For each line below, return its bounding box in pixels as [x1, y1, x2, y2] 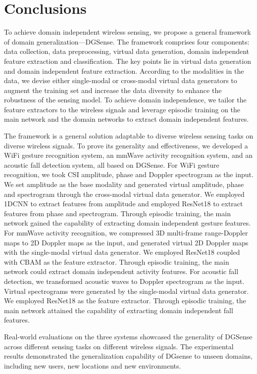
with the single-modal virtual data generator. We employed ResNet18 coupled [4, 247, 240, 257]
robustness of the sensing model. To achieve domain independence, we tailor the [4, 94, 247, 105]
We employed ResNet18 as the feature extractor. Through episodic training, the [4, 295, 246, 306]
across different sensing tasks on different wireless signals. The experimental [4, 341, 234, 351]
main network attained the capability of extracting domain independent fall [4, 305, 233, 315]
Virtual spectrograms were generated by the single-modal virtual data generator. [4, 285, 249, 296]
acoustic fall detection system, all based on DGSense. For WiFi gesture [4, 159, 219, 170]
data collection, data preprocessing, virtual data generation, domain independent [4, 46, 250, 56]
